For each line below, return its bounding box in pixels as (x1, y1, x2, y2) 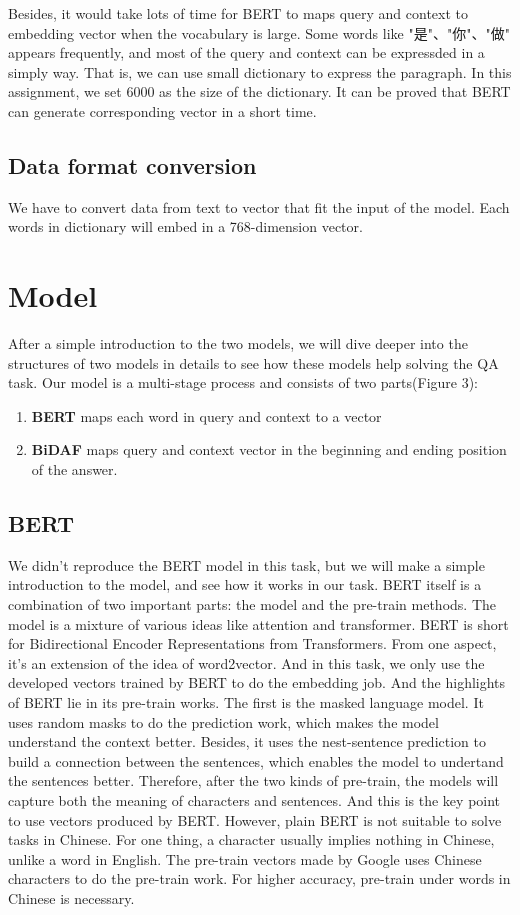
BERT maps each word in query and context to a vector (31, 405, 382, 426)
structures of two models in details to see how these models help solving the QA (8, 352, 499, 373)
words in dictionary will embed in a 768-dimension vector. (8, 216, 363, 237)
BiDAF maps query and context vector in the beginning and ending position (31, 439, 507, 460)
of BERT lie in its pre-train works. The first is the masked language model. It (8, 692, 484, 712)
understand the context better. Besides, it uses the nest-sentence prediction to (8, 731, 486, 752)
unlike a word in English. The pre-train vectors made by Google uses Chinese (8, 848, 482, 869)
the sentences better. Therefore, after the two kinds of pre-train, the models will (8, 770, 499, 791)
